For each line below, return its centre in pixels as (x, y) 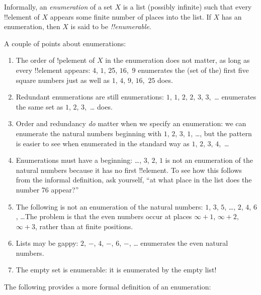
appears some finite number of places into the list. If (130, 16)
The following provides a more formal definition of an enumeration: (108, 287)
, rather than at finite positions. (84, 226)
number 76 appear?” (47, 189)
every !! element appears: (53, 70)
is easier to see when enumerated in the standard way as (103, 143)
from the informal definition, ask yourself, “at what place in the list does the (134, 180)
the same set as (39, 106)
